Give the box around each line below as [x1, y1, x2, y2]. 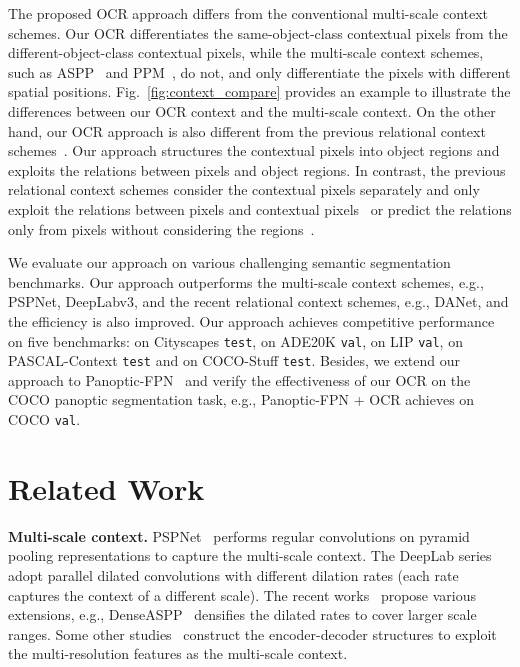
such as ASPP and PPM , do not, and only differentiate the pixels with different [8, 61, 511, 82]
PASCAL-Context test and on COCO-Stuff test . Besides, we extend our [8, 350, 460, 371]
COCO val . [8, 409, 81, 429]
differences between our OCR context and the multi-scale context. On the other [8, 100, 496, 121]
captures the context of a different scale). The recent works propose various [8, 584, 477, 605]
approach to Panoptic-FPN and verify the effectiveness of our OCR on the [8, 369, 471, 390]
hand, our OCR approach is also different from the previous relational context [8, 120, 486, 141]
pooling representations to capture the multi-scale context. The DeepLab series [8, 545, 492, 566]
